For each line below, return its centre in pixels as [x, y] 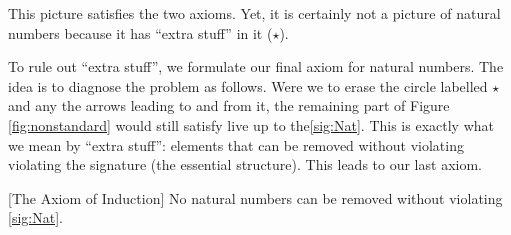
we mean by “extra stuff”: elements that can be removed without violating [236, 144]
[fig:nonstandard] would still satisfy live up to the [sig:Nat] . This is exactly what [251, 124]
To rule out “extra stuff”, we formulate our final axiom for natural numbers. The [256, 66]
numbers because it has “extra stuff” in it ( [140, 32]
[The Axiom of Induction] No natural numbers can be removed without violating [255, 197]
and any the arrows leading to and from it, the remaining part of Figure [229, 105]
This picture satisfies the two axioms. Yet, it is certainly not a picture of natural [254, 13]
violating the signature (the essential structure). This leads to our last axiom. [245, 164]
